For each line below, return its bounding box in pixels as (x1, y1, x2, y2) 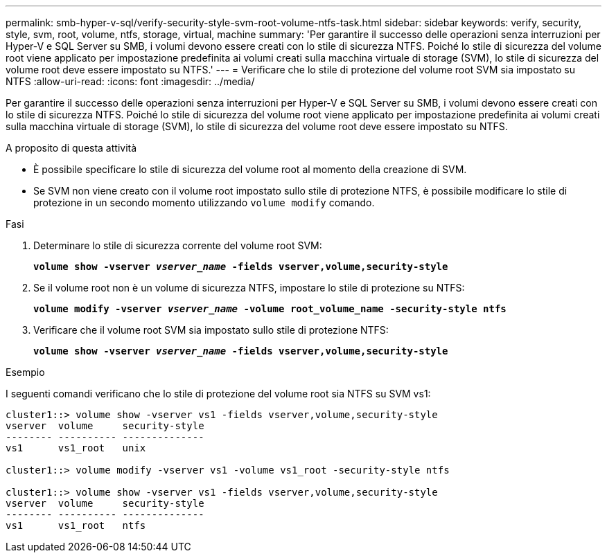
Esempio (6, 366, 45, 378)
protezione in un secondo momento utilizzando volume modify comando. (33, 197, 375, 208)
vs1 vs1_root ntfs (6, 520, 146, 531)
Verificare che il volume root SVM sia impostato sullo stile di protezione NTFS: (33, 324, 389, 336)
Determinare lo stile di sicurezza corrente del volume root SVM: (33, 240, 322, 251)
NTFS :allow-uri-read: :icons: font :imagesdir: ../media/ (6, 75, 255, 87)
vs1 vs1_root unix (6, 442, 146, 453)
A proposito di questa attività (6, 142, 137, 154)
